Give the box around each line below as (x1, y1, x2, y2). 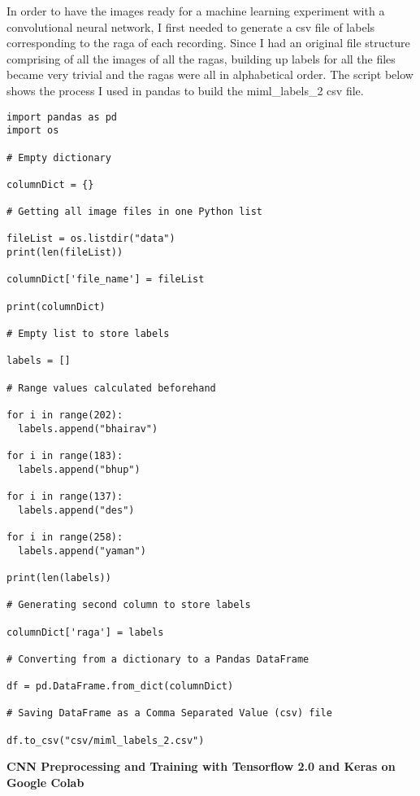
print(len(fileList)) (6, 247, 123, 259)
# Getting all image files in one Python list (6, 206, 262, 218)
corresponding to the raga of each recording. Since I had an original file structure (6, 34, 410, 51)
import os (6, 125, 59, 137)
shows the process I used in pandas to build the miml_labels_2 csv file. (6, 81, 364, 98)
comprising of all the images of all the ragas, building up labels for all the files (6, 50, 396, 67)
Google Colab (6, 774, 84, 790)
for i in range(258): (6, 531, 123, 543)
